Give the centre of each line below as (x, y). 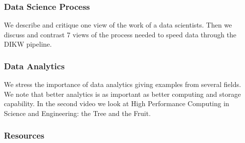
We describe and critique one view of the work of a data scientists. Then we (118, 25)
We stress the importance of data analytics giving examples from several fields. (122, 84)
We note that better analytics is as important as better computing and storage (122, 94)
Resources (24, 135)
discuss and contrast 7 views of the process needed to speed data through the (120, 34)
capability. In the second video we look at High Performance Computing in (117, 103)
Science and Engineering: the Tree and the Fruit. (77, 113)
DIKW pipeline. (28, 44)
